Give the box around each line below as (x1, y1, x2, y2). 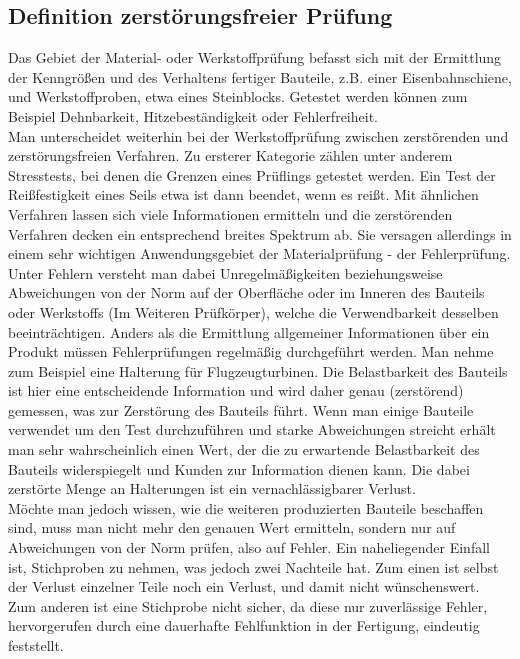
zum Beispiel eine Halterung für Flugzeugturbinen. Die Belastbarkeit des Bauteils (8, 360, 508, 381)
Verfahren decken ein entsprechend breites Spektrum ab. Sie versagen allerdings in (8, 223, 512, 244)
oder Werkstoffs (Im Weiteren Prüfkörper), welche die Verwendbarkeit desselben (8, 301, 499, 322)
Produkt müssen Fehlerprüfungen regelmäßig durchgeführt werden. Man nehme (8, 341, 494, 362)
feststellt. (8, 635, 64, 656)
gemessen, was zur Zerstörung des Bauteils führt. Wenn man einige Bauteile (8, 399, 474, 420)
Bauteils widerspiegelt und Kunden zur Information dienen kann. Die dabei (8, 458, 470, 479)
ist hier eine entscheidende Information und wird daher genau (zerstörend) (8, 380, 464, 401)
